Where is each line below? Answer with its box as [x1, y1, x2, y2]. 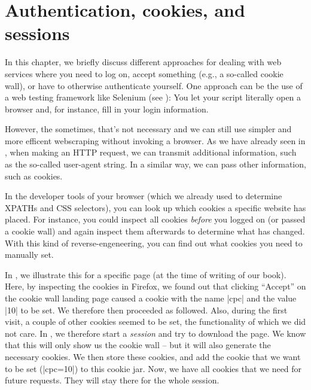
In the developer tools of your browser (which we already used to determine [5, 190, 282, 202]
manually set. [5, 248, 54, 261]
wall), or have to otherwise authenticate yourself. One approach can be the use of [5, 79, 303, 92]
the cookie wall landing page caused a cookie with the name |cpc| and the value [5, 292, 297, 304]
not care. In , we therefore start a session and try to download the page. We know [5, 327, 306, 339]
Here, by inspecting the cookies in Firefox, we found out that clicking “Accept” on [5, 280, 306, 292]
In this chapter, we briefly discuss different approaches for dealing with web [5, 56, 282, 68]
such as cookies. [5, 169, 63, 182]
